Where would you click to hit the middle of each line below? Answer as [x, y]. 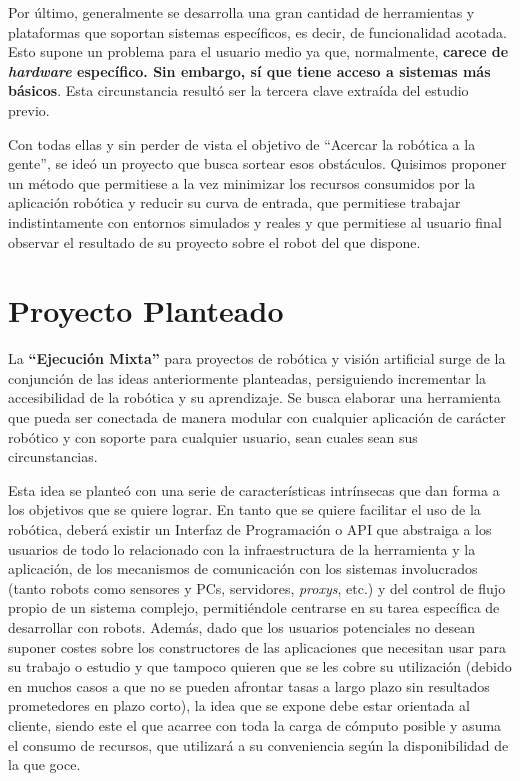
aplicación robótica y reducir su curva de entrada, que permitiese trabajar [234, 202]
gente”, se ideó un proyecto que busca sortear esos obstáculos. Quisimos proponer [257, 163]
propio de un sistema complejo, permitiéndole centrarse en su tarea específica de [254, 607]
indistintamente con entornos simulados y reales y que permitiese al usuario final [255, 221]
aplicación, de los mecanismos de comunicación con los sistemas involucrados [243, 568]
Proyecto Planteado [146, 310]
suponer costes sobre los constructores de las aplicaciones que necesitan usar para [257, 646]
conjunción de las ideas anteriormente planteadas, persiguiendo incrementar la [247, 377]
